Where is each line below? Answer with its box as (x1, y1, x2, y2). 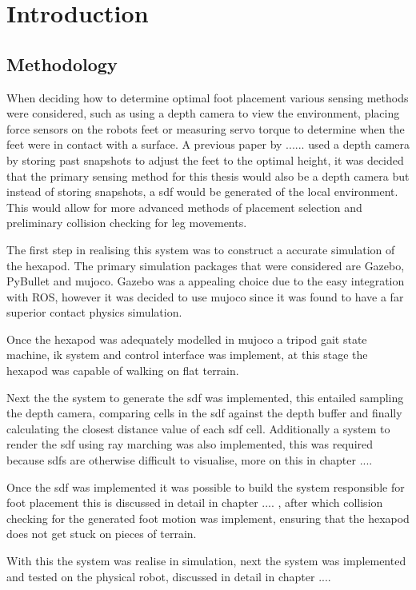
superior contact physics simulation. (6, 304, 182, 321)
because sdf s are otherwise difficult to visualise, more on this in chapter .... (6, 452, 373, 468)
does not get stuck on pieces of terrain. (6, 525, 197, 542)
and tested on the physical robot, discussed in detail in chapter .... (6, 568, 331, 584)
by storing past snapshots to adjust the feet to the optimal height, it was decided (6, 151, 404, 168)
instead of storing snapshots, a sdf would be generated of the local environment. (6, 183, 398, 200)
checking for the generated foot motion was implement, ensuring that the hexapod (6, 509, 410, 526)
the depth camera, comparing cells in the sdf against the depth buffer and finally (6, 405, 402, 421)
